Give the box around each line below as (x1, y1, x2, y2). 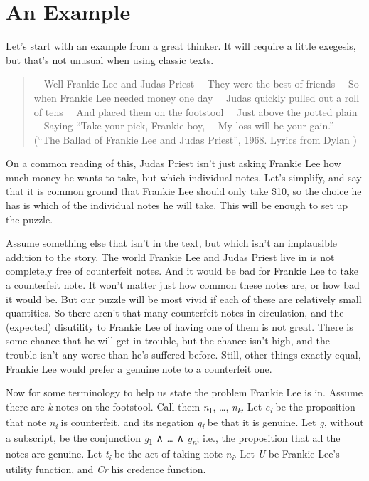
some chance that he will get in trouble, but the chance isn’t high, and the (6, 333, 330, 348)
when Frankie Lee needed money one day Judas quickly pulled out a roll (33, 90, 360, 105)
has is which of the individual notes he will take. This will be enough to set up (6, 198, 348, 213)
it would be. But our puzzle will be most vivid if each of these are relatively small (6, 291, 362, 306)
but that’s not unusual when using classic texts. (6, 52, 214, 67)
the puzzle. (6, 211, 53, 226)
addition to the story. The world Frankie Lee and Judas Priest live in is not (6, 249, 335, 264)
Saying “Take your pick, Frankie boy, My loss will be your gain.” (43, 118, 334, 133)
